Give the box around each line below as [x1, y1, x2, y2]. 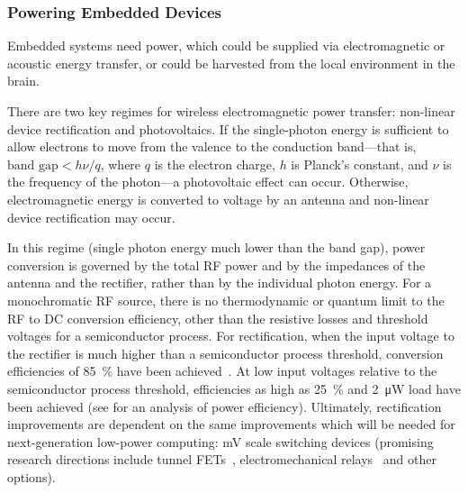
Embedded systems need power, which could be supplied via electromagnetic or [7, 36, 445, 55]
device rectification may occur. [7, 207, 175, 226]
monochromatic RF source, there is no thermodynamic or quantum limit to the [7, 290, 445, 309]
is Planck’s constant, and [291, 154, 428, 173]
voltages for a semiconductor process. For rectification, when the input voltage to [7, 326, 454, 345]
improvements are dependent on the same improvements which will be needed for [7, 415, 455, 434]
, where [100, 154, 141, 173]
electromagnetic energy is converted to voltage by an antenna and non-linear [7, 189, 429, 208]
